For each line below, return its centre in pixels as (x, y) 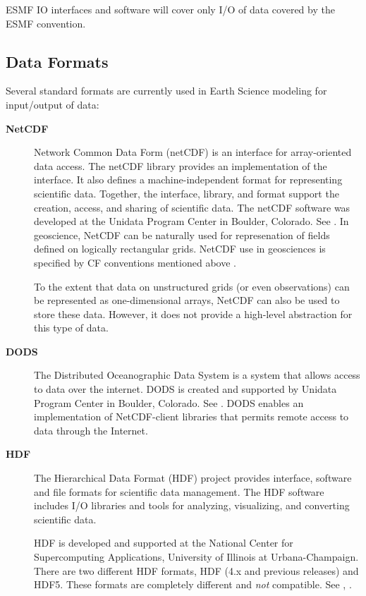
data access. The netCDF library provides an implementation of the (181, 165)
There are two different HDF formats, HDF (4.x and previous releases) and (196, 570)
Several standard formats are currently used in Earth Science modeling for (166, 91)
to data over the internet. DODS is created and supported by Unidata (185, 389)
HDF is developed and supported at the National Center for (164, 543)
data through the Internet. (91, 430)
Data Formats (57, 61)
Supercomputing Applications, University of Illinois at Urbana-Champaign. (196, 557)
